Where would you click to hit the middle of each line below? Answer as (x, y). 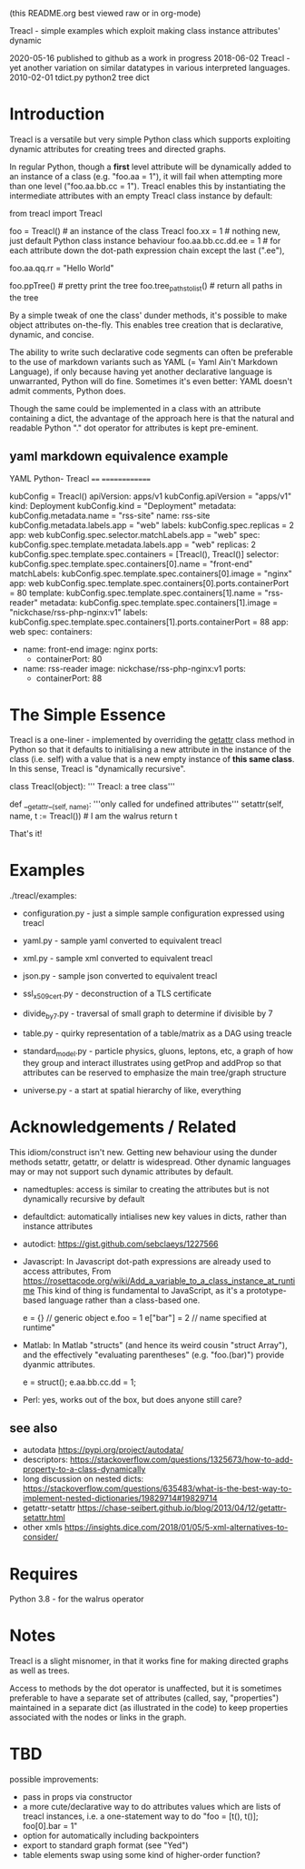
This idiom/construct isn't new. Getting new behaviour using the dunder (143, 1152)
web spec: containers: (51, 631)
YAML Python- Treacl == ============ (80, 478)
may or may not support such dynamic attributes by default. (122, 1171)
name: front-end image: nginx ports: (90, 649)
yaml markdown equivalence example (119, 457)
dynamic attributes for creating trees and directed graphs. (118, 148)
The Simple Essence (88, 715)
